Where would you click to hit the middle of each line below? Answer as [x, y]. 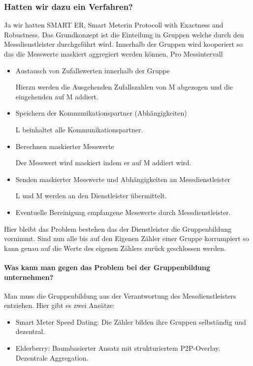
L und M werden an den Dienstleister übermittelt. [91, 196]
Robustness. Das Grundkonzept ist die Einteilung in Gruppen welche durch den [124, 34]
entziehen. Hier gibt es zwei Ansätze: [59, 305]
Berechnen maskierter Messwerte [65, 146]
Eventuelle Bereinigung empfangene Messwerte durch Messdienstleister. [123, 212]
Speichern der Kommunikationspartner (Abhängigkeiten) [101, 113]
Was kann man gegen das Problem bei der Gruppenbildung [107, 267]
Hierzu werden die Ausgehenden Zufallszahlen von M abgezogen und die [124, 87]
